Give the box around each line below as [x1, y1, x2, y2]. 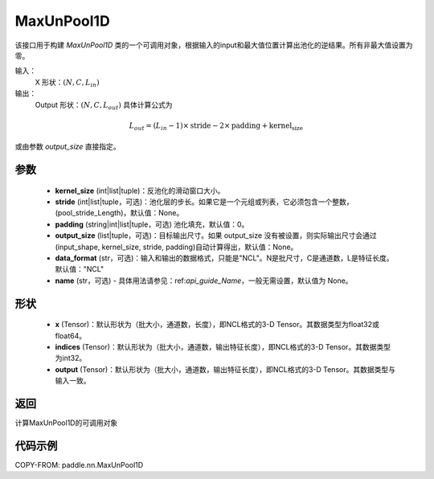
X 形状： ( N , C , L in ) [35, 77, 100, 88]
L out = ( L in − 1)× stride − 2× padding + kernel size [129, 121, 303, 132]
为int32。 [55, 354, 87, 363]
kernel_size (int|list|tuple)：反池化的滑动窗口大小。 [55, 186, 225, 195]
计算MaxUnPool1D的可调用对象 [14, 418, 118, 428]
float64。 [55, 330, 87, 341]
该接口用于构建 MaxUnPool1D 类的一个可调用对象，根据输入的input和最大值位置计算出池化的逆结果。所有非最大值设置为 [14, 40, 413, 50]
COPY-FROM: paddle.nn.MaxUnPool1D [14, 460, 144, 469]
